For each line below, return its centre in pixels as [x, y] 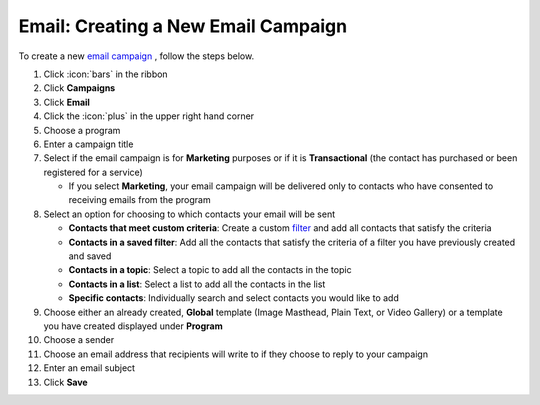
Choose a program [82, 130]
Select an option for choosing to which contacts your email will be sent [189, 214]
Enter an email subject [89, 368]
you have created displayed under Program [133, 326]
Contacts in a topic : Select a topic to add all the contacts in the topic [210, 270]
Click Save [66, 382]
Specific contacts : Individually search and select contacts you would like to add [233, 298]
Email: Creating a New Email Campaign [183, 26]
